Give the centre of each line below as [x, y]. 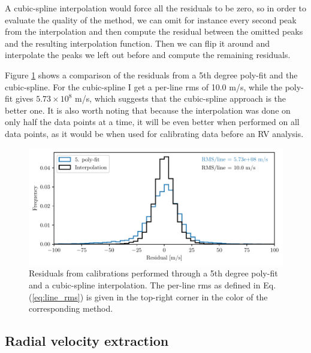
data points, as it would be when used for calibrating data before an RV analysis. [154, 133]
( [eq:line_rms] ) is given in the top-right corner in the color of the [148, 296]
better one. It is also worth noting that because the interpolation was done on [148, 110]
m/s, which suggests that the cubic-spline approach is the [181, 98]
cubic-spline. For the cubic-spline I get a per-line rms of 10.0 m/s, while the [144, 86]
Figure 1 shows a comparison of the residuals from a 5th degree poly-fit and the [151, 74]
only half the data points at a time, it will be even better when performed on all [152, 122]
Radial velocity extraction [87, 341]
